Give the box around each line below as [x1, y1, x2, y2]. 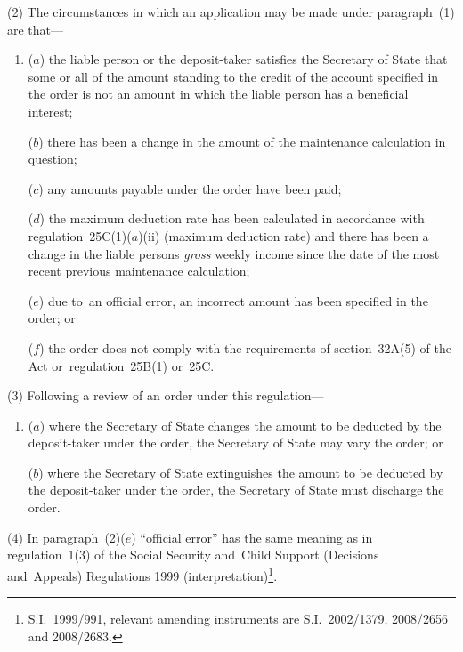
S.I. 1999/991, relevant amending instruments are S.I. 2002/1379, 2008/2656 [28, 609, 449, 628]
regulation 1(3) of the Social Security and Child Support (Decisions [7, 545, 379, 564]
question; [28, 149, 77, 168]
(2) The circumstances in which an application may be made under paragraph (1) [7, 3, 455, 20]
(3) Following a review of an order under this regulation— [7, 386, 324, 405]
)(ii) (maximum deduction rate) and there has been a [138, 226, 429, 245]
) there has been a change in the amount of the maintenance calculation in [38, 132, 446, 150]
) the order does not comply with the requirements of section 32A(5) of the [39, 338, 451, 357]
